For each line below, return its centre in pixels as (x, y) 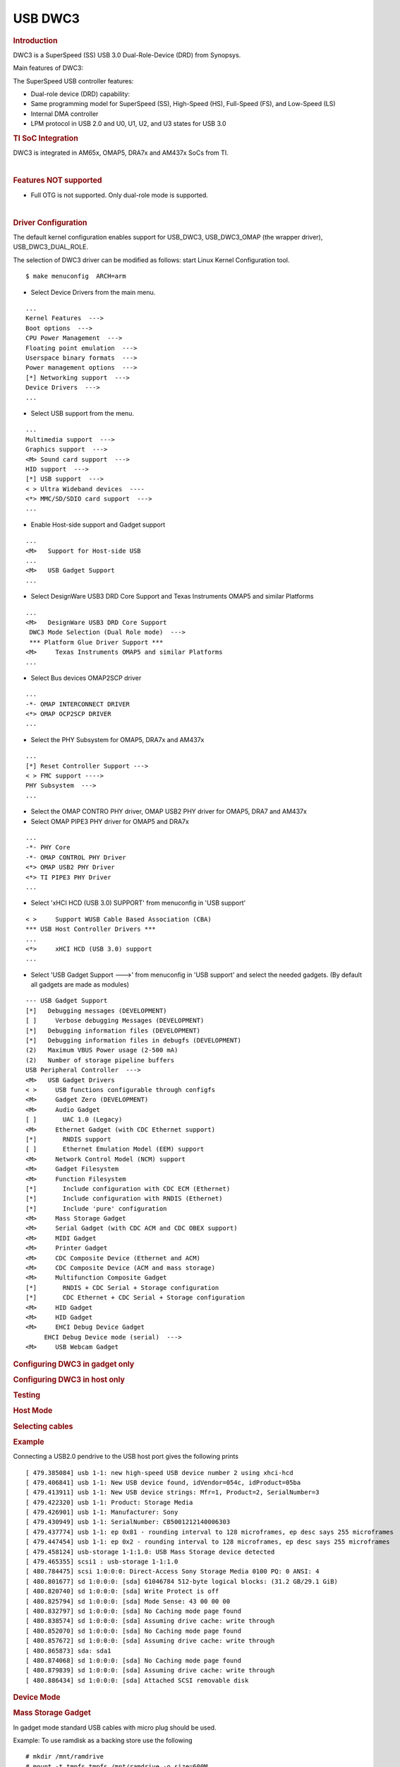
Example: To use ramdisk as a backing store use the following (103, 1740)
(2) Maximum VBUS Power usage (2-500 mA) (102, 1050)
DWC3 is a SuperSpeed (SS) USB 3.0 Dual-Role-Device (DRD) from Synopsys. (127, 55)
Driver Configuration (50, 223)
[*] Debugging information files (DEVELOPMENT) (113, 1031)
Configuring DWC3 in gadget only (74, 1364)
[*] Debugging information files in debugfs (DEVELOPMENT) (133, 1040)
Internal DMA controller (65, 114)
